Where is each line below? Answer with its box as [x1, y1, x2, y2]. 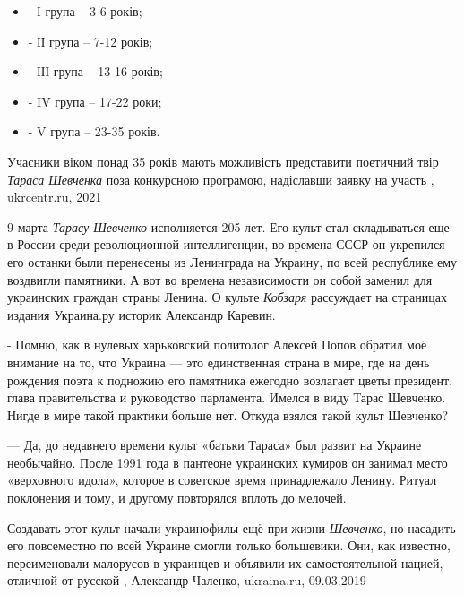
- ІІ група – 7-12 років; [28, 31, 153, 50]
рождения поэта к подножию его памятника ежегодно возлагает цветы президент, [7, 370, 453, 389]
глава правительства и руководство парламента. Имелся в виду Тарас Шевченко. [7, 388, 446, 407]
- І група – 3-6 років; [28, 2, 142, 20]
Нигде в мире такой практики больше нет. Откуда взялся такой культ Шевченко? [7, 405, 449, 424]
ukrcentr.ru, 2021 [7, 187, 102, 206]
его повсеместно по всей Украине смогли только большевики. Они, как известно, [7, 536, 451, 555]
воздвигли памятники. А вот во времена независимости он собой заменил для [7, 270, 433, 289]
